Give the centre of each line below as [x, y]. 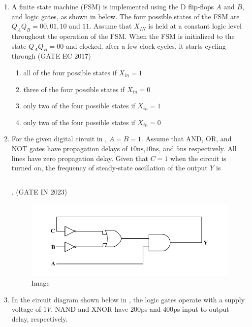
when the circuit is [198, 158]
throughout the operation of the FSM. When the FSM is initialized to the [123, 36]
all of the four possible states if [70, 72]
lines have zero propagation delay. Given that [80, 158]
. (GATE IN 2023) [39, 191]
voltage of [26, 309]
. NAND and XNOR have [90, 309]
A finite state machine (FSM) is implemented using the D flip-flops [113, 6]
